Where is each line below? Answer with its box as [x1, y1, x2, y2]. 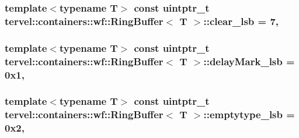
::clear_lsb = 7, [203, 13, 279, 28]
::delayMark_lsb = [203, 54, 295, 68]
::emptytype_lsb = [203, 107, 295, 122]
